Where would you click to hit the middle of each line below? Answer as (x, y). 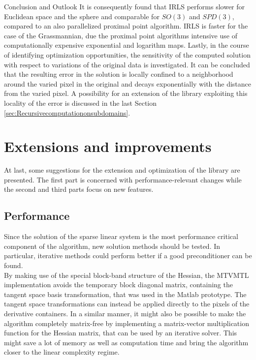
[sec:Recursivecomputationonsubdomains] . (67, 112)
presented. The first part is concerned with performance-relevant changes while (123, 179)
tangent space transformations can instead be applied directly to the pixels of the (127, 304)
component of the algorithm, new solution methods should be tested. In (112, 246)
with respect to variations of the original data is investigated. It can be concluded (127, 64)
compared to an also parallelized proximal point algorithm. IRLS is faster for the (126, 26)
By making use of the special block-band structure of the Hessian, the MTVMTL (127, 275)
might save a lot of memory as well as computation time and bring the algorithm (126, 342)
